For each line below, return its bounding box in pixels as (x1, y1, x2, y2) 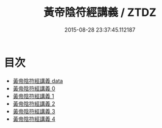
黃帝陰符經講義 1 (12, 92, 54, 99)
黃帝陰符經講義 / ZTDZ (43, 5, 157, 20)
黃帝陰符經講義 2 (12, 100, 55, 107)
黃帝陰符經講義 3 (12, 107, 55, 115)
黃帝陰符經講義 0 (12, 85, 55, 92)
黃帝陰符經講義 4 (12, 115, 55, 123)
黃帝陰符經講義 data (12, 77, 63, 84)
